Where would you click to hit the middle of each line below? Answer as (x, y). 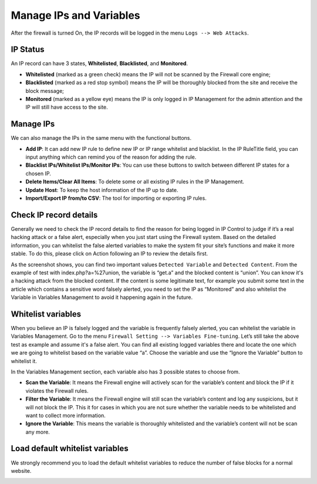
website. (21, 470)
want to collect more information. (65, 415)
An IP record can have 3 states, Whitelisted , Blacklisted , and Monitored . (99, 63)
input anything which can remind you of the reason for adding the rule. (111, 157)
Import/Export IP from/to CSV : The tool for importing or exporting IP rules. (116, 198)
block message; (45, 90)
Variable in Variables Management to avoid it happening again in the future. (102, 297)
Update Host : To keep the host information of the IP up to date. (102, 190)
